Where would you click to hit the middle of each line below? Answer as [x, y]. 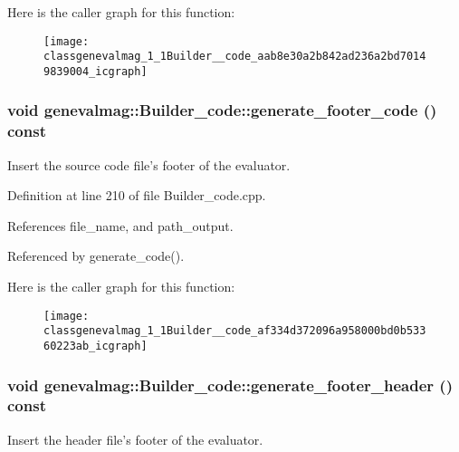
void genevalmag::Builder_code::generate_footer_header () [230, 385]
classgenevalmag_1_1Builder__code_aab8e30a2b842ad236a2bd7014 [235, 57]
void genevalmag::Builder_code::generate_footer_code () [222, 110]
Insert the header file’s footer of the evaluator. [135, 439]
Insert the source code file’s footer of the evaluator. [149, 164]
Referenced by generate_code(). [96, 256]
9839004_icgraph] [96, 71]
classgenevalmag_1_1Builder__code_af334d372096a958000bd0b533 [235, 331]
